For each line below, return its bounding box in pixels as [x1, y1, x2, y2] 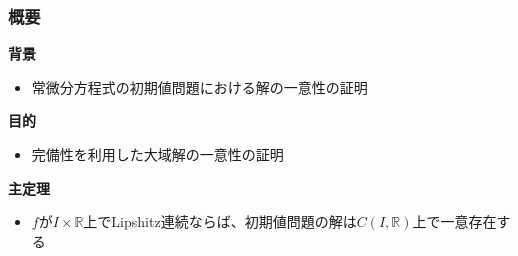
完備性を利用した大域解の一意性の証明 [31, 144, 284, 164]
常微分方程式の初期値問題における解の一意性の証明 [31, 76, 368, 97]
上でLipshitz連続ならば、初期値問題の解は [83, 211, 357, 232]
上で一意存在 [412, 211, 497, 232]
